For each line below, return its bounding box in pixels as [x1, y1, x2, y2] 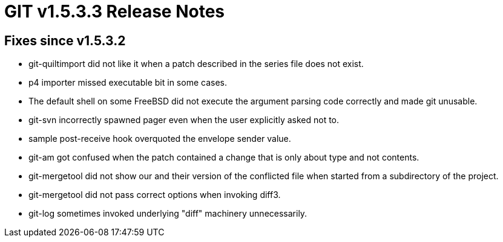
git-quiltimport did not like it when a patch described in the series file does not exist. [28, 59, 364, 69]
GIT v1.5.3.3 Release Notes [4, 1, 225, 22]
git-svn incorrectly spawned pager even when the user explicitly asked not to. [28, 115, 340, 126]
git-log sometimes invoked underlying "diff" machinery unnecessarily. [28, 208, 307, 219]
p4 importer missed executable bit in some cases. [28, 77, 227, 88]
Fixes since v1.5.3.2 [4, 33, 126, 48]
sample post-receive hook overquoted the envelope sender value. [28, 133, 291, 144]
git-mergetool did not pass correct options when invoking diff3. [28, 189, 281, 200]
